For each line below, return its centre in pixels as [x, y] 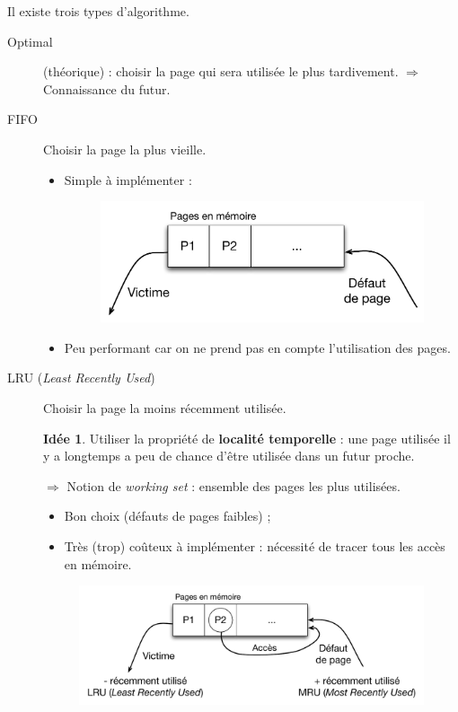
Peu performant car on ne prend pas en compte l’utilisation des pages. [257, 347]
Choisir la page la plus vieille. [125, 149]
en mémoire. [98, 563]
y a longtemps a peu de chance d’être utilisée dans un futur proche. [229, 456]
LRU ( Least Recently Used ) [81, 378]
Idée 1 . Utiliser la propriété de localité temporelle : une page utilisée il [247, 438]
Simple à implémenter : [128, 179]
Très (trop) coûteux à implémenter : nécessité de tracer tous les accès [255, 545]
